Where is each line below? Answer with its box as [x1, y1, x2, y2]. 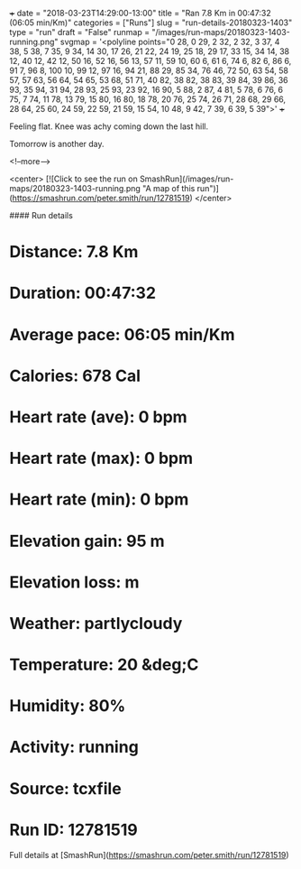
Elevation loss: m [9, 572, 140, 592]
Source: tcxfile [9, 778, 122, 799]
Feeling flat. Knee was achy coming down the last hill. [9, 121, 209, 132]
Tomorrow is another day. [9, 139, 105, 149]
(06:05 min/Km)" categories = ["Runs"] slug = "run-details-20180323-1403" [9, 17, 293, 28]
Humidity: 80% [9, 696, 126, 716]
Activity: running [9, 737, 140, 757]
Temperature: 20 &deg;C [9, 654, 199, 675]
